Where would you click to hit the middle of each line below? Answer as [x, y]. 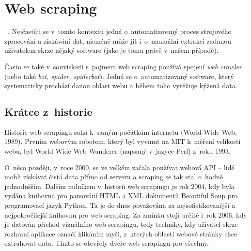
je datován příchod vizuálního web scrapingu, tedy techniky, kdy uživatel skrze [121, 224]
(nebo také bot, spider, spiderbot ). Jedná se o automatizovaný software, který [119, 76]
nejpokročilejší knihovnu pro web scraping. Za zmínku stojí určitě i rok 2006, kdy [126, 214]
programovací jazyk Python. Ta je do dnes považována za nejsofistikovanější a [120, 205]
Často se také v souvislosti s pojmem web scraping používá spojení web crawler [123, 66]
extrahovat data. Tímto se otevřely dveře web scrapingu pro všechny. [107, 243]
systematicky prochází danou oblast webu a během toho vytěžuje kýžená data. [121, 86]
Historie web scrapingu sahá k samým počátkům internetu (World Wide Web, [121, 132]
